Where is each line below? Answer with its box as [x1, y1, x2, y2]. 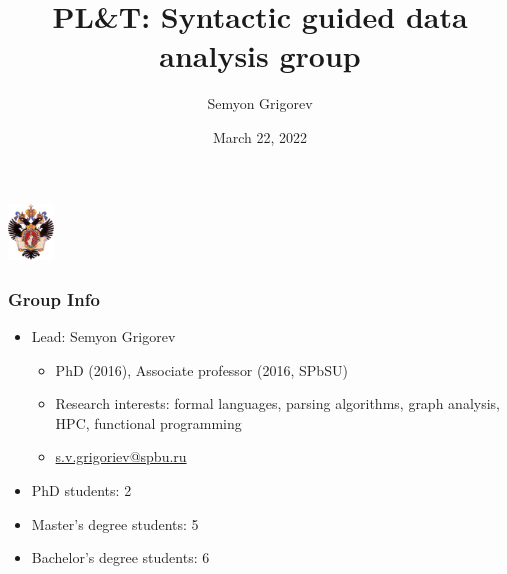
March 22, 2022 [212, 126, 308, 147]
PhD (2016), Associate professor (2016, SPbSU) [55, 359, 348, 380]
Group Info [8, 286, 100, 311]
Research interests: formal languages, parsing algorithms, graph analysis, [55, 393, 500, 414]
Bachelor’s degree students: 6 [31, 547, 210, 568]
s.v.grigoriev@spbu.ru [55, 446, 187, 467]
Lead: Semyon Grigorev [31, 326, 176, 346]
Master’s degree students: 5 [31, 513, 199, 534]
